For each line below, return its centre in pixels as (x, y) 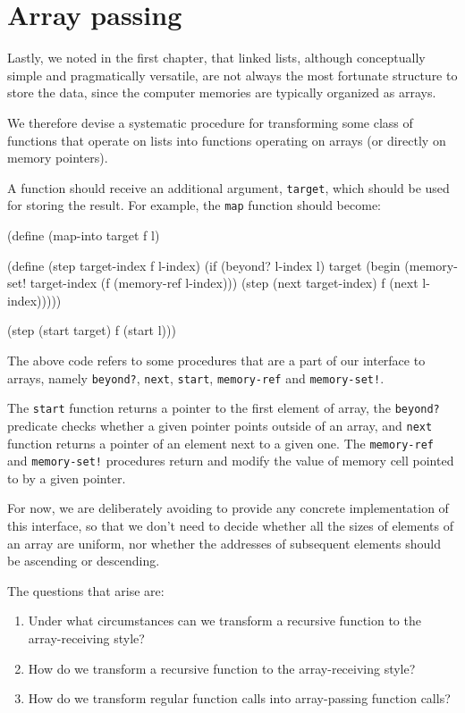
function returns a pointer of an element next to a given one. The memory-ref (221, 443)
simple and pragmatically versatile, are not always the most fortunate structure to (232, 75)
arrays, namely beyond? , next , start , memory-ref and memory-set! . (196, 377)
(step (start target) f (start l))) (92, 330)
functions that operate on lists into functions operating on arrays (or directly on (227, 140)
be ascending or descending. (84, 561)
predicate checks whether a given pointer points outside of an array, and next (220, 425)
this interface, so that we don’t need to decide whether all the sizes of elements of (230, 526)
